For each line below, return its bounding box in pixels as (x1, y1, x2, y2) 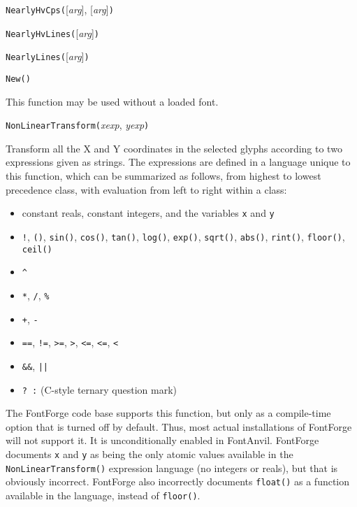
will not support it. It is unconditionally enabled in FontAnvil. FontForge (6, 433, 319, 448)
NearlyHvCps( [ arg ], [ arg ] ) (6, 2, 114, 16)
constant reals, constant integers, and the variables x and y (22, 206, 275, 220)
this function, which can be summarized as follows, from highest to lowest (6, 169, 321, 183)
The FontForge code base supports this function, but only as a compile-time (6, 406, 331, 420)
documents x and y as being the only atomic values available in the (6, 446, 293, 461)
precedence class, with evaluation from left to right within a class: (6, 182, 287, 197)
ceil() (22, 244, 52, 255)
